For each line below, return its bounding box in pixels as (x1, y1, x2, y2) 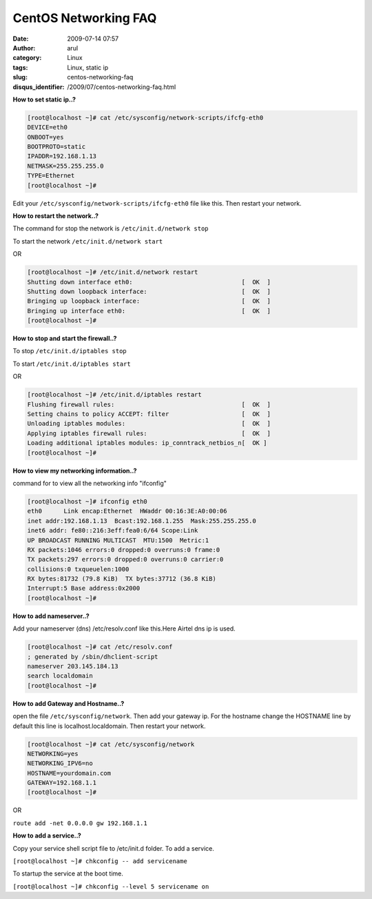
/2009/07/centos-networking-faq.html (67, 83, 176, 91)
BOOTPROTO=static (27, 143, 86, 151)
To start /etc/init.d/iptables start (12, 359, 131, 368)
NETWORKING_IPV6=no (27, 760, 93, 767)
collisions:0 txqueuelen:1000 (27, 565, 130, 573)
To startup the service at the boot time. (12, 869, 124, 878)
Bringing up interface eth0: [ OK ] (27, 307, 271, 315)
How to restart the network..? (12, 211, 99, 220)
